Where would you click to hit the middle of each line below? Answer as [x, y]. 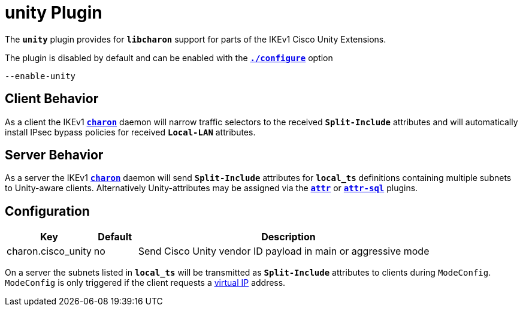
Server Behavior [54, 155]
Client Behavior [52, 99]
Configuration [47, 211]
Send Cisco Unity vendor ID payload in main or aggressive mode [284, 251]
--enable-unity [40, 76]
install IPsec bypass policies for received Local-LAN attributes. [130, 132]
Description [288, 237]
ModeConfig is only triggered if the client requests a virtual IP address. [145, 283]
